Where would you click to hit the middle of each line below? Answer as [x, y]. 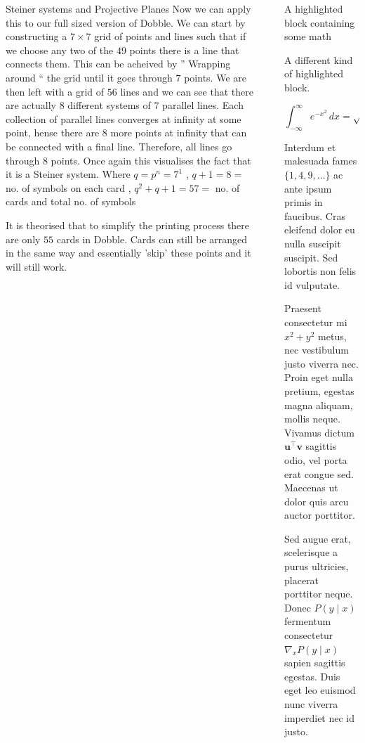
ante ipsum [308, 188]
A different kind [319, 59]
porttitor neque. [319, 594]
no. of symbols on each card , [68, 187]
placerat [302, 580]
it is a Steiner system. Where [68, 174]
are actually [31, 105]
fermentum [308, 621]
